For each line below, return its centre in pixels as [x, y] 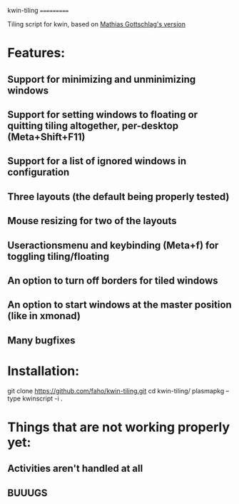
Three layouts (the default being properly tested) [118, 197]
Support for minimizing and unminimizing [102, 79]
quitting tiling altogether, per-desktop [93, 125]
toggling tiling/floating [58, 256]
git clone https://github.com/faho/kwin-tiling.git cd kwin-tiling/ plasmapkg [116, 390]
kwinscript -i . [42, 398]
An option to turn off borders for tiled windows [113, 280]
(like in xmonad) [44, 316]
